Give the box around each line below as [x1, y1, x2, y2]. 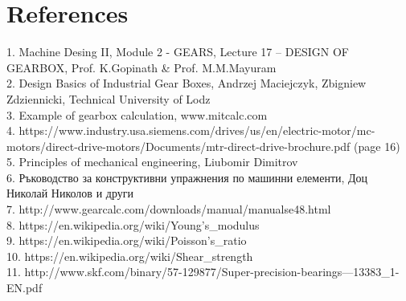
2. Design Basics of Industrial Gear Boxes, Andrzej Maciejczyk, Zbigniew [6, 75, 367, 92]
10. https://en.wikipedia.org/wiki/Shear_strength [6, 247, 253, 264]
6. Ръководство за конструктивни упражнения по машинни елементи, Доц [6, 169, 368, 185]
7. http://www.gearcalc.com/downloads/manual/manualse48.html [6, 201, 331, 218]
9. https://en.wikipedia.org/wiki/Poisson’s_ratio [6, 232, 247, 249]
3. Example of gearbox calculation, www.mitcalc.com [6, 106, 268, 123]
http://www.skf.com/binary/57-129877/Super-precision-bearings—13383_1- [24, 263, 400, 280]
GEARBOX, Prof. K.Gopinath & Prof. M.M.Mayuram [6, 59, 277, 75]
